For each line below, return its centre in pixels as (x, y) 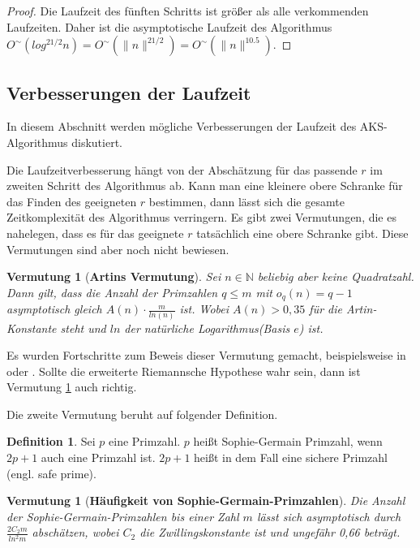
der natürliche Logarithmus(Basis (207, 328)
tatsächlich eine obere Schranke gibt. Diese (302, 233)
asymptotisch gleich (54, 309)
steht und (83, 328)
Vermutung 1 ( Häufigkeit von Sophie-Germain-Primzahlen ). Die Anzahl (206, 501)
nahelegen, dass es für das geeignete (95, 233)
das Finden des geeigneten (72, 201)
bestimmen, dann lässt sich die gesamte (246, 201)
